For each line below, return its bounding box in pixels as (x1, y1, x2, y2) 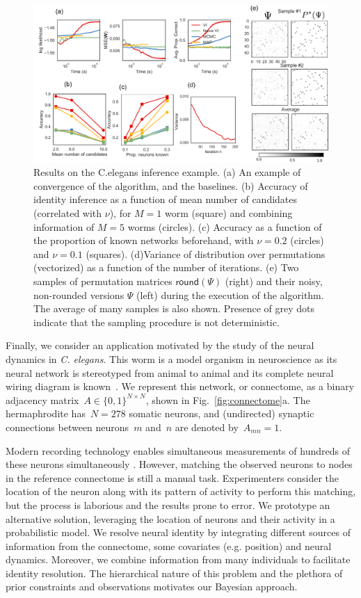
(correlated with (33, 206, 102, 220)
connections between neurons (6, 419, 129, 434)
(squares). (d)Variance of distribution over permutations (86, 246, 326, 261)
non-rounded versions (33, 287, 125, 302)
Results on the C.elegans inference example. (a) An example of (33, 165, 301, 179)
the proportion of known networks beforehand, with (33, 233, 254, 248)
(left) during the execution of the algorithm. (136, 287, 324, 302)
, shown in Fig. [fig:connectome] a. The (145, 392, 310, 407)
